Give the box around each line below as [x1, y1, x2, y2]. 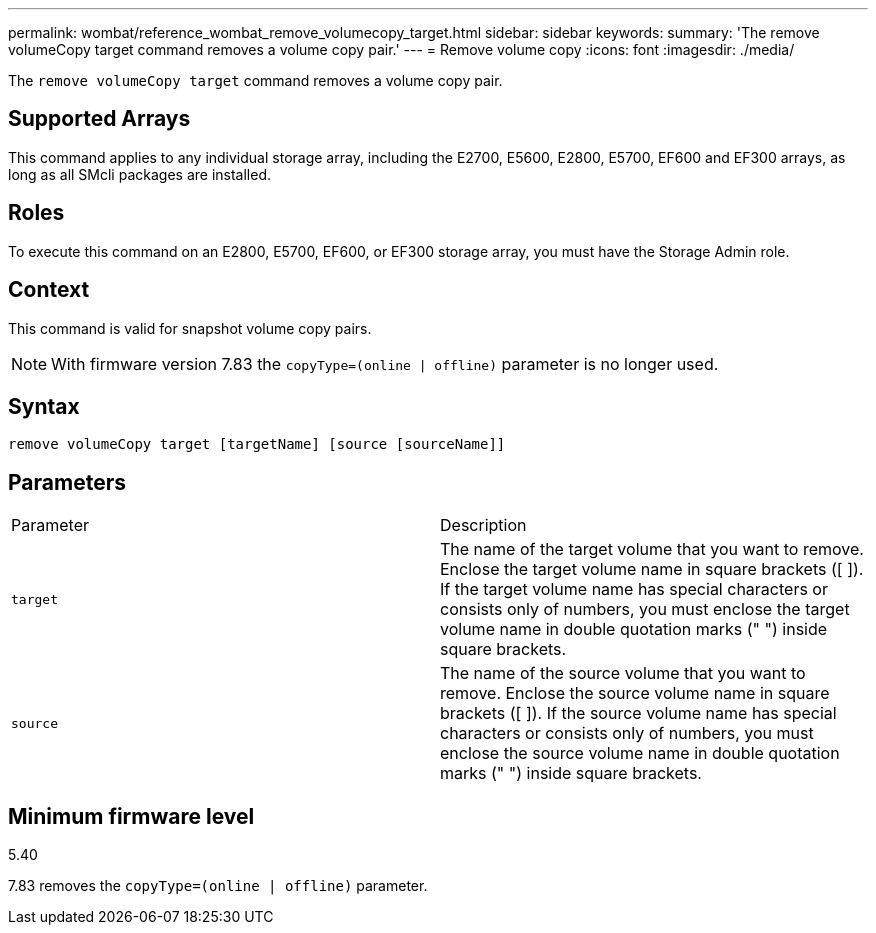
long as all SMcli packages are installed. [8, 165, 271, 183]
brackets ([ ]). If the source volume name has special [440, 703, 837, 724]
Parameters [8, 469, 126, 495]
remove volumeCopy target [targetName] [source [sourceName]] [8, 436, 506, 453]
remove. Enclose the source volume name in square [440, 683, 830, 704]
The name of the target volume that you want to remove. [440, 539, 864, 560]
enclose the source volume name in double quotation [440, 743, 840, 764]
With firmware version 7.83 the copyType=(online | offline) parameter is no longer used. [51, 353, 719, 374]
